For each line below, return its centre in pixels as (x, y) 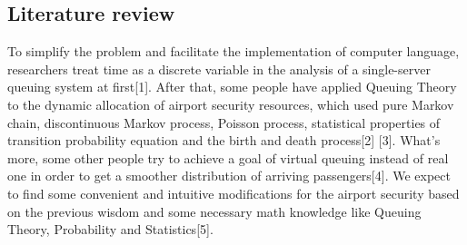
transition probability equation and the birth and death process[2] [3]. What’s (224, 140)
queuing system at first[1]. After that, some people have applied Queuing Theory (232, 87)
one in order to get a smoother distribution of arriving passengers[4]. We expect (229, 176)
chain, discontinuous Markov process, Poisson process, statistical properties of (224, 122)
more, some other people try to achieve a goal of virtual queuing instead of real (228, 157)
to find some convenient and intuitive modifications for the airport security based (233, 193)
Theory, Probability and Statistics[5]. (110, 229)
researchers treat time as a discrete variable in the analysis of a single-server (219, 69)
